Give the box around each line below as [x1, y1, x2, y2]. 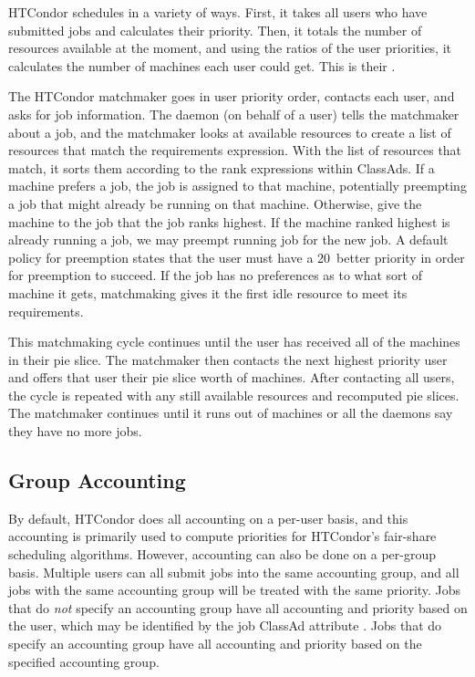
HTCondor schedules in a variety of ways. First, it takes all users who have [8, 3, 428, 21]
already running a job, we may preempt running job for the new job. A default [8, 230, 449, 249]
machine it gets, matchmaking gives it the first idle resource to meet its [8, 283, 408, 302]
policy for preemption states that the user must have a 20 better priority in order [8, 247, 465, 266]
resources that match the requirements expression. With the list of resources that [8, 141, 462, 160]
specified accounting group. [8, 651, 160, 671]
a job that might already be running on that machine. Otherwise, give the [8, 193, 422, 213]
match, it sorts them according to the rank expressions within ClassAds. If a [8, 158, 435, 177]
